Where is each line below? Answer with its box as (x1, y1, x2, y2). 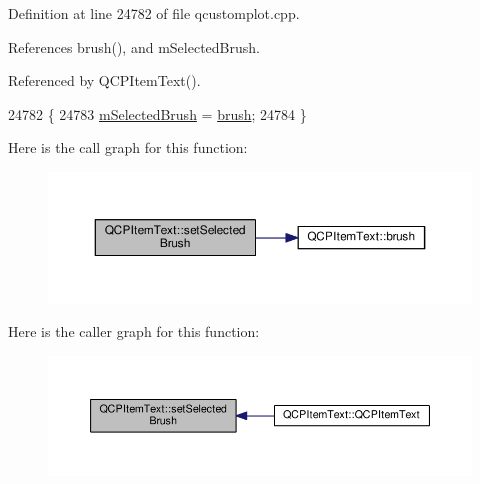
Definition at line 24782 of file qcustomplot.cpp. (8, 3, 300, 23)
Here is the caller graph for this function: (8, 321, 260, 342)
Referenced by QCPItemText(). (8, 70, 201, 91)
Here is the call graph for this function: (8, 137, 248, 158)
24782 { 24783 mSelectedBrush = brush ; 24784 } (8, 103, 307, 124)
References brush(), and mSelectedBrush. (8, 36, 260, 57)
